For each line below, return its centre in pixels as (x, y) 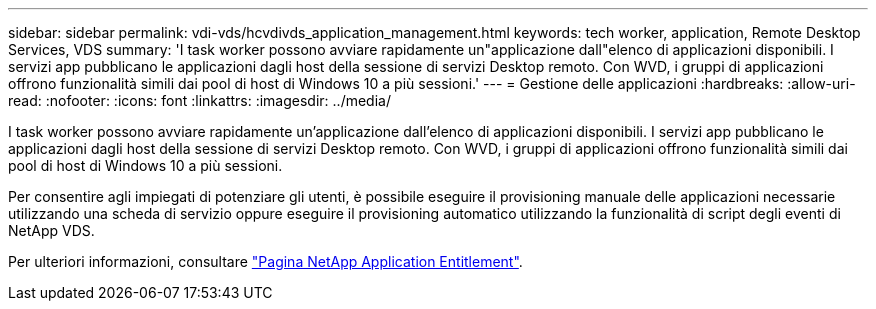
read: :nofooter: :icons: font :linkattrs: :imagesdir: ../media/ (199, 100)
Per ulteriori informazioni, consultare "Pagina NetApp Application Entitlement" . (265, 261)
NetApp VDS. (51, 230)
